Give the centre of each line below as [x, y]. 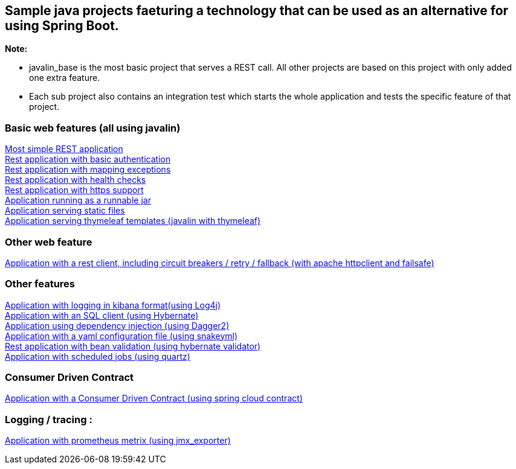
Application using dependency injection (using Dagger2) [117, 325]
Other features [40, 284]
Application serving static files [65, 211]
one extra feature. [65, 78]
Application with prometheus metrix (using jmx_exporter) [118, 441]
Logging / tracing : [49, 419]
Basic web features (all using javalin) [93, 128]
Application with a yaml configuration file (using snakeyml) [121, 336]
